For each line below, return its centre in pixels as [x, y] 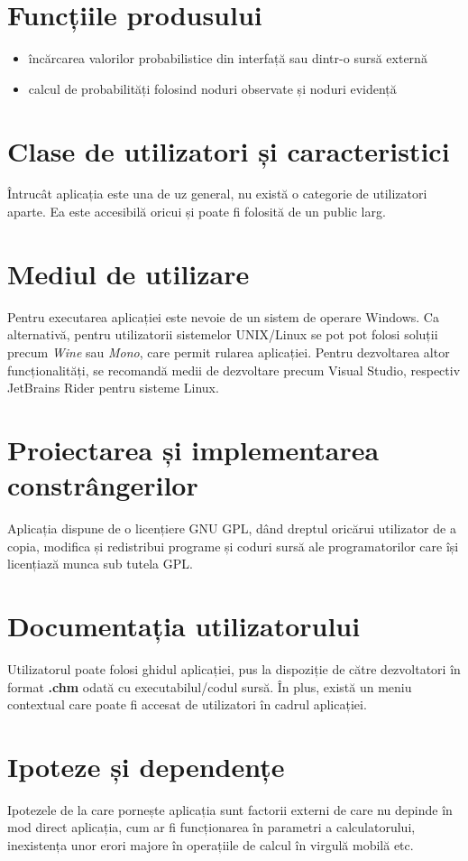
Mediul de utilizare [128, 273]
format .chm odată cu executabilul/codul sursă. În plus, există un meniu [210, 686]
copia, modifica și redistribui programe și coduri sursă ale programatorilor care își [233, 546]
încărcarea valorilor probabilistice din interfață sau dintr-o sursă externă [228, 58]
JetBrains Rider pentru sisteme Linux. [113, 388]
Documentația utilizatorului [184, 625]
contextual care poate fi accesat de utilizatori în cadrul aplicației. [187, 704]
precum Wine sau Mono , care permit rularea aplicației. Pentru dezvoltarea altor [229, 352]
